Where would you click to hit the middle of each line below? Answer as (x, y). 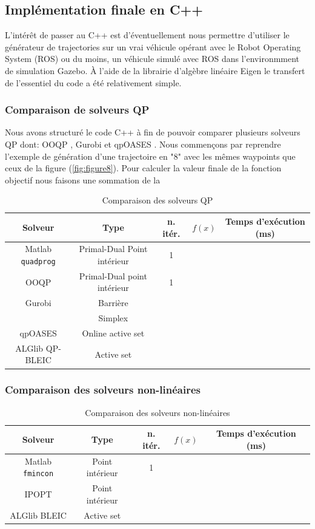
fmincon (38, 474)
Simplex (113, 318)
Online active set (113, 333)
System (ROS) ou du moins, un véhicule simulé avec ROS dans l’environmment (152, 59)
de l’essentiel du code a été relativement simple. (93, 82)
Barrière (113, 303)
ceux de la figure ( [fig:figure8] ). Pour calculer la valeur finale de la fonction (143, 168)
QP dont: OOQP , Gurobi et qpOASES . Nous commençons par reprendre (143, 144)
